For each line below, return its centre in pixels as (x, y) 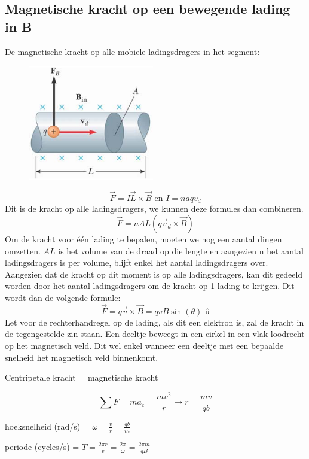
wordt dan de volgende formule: (63, 298)
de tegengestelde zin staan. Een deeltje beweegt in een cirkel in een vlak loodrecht (155, 334)
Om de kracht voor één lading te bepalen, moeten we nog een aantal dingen (143, 239)
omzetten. (23, 250)
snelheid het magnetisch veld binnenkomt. (82, 357)
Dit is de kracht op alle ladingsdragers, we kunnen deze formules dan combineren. (154, 209)
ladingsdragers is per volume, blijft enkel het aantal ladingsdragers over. (137, 262)
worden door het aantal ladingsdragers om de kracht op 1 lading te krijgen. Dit (150, 286)
